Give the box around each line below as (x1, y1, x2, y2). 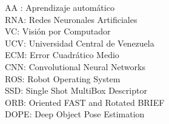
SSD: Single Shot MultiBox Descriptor (5, 84, 147, 97)
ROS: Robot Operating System (5, 72, 121, 85)
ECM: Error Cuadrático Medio (5, 48, 119, 61)
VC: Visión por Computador (5, 25, 111, 38)
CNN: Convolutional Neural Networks (5, 60, 145, 73)
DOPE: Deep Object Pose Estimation (5, 108, 145, 120)
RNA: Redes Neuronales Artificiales (5, 13, 138, 25)
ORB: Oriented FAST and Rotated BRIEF (5, 96, 165, 108)
